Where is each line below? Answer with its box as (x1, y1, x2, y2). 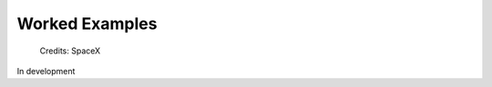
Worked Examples (16, 14, 158, 34)
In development (16, 65, 76, 76)
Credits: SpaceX (39, 45, 101, 56)
